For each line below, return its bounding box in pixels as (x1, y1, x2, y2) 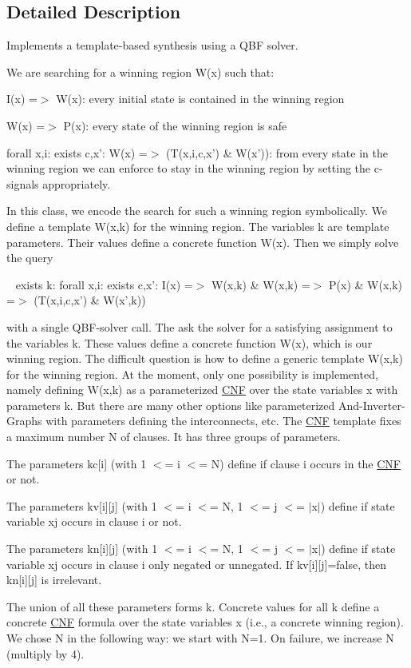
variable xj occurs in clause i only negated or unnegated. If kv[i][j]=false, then (6, 555, 386, 572)
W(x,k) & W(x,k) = (211, 276, 310, 292)
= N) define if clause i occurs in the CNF (199, 455, 401, 471)
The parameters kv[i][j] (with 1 (6, 497, 157, 514)
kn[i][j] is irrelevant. (6, 571, 102, 588)
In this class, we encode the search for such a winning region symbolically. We (6, 202, 387, 219)
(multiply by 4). (6, 645, 85, 662)
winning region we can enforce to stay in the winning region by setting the (6, 160, 371, 177)
